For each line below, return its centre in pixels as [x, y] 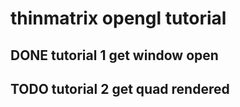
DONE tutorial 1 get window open [114, 55]
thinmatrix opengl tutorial [118, 18]
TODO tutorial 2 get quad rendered [120, 88]
